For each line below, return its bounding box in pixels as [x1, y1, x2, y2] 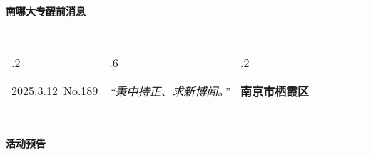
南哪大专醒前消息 [6, 4, 86, 18]
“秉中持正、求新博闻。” [109, 82, 230, 99]
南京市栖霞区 [240, 82, 310, 99]
